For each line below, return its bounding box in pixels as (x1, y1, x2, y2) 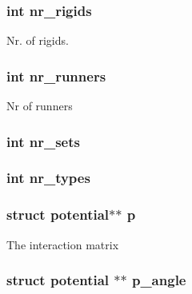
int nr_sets (6, 131, 80, 151)
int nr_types (6, 168, 90, 188)
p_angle (131, 270, 186, 290)
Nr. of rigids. (6, 32, 69, 49)
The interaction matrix (6, 236, 119, 252)
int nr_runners (6, 66, 106, 85)
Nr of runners (6, 97, 73, 114)
